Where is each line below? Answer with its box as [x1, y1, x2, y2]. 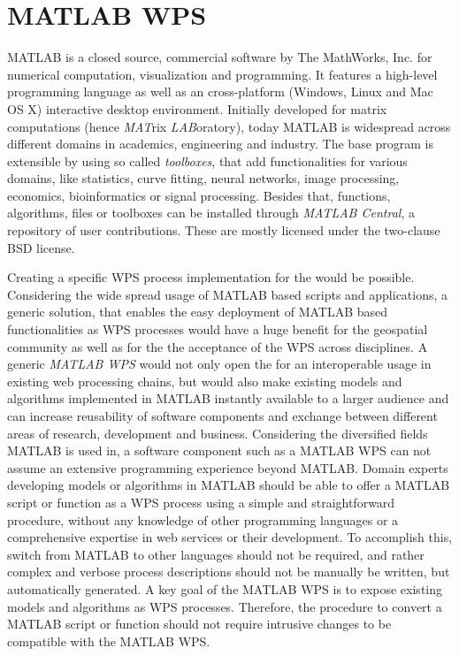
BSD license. [7, 238, 75, 256]
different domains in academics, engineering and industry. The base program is [7, 134, 434, 153]
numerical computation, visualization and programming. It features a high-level [7, 65, 438, 83]
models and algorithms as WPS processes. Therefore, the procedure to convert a [7, 597, 442, 615]
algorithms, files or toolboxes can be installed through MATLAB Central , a [7, 203, 415, 222]
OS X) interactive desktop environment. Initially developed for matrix [7, 99, 387, 118]
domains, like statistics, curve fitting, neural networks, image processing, [7, 169, 400, 187]
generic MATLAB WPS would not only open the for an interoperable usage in [7, 355, 432, 373]
